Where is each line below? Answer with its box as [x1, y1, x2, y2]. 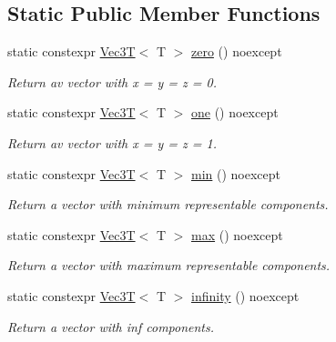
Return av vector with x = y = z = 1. [7, 133, 217, 152]
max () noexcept [191, 225, 283, 244]
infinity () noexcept [191, 286, 300, 305]
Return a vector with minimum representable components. [7, 195, 329, 214]
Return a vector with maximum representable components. [7, 256, 331, 275]
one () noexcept [191, 103, 279, 122]
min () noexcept [191, 164, 281, 183]
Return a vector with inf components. [7, 317, 215, 336]
